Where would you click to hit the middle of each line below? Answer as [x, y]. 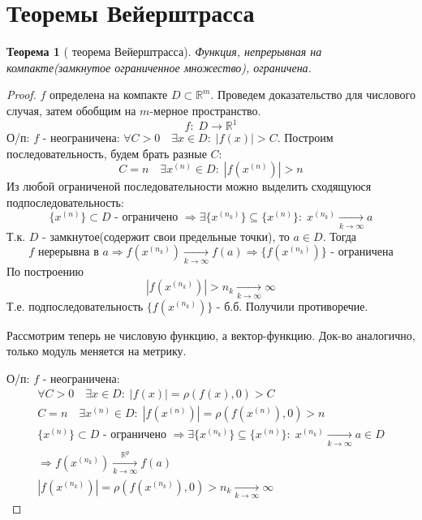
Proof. [22, 95]
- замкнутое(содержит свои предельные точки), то [166, 236]
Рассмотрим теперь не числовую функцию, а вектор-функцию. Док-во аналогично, [211, 335]
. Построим [305, 137]
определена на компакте [109, 95]
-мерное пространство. [205, 110]
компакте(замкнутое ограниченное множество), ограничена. [159, 67]
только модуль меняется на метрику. [97, 351]
